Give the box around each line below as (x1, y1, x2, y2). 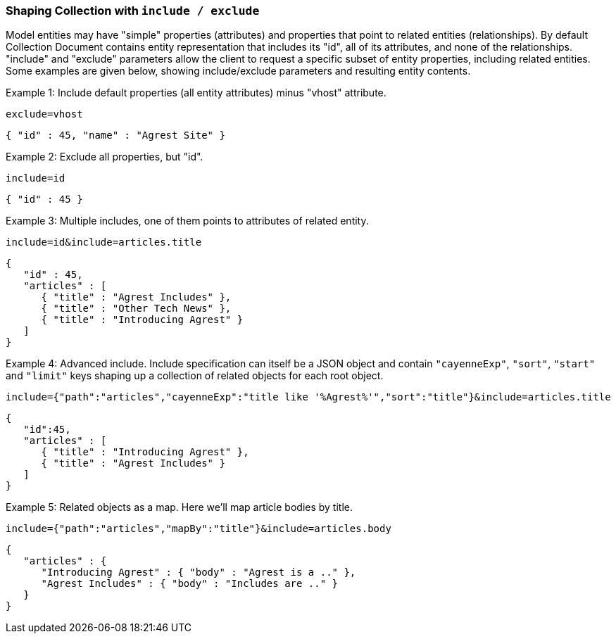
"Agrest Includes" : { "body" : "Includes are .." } (41, 578, 339, 590)
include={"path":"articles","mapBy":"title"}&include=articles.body (6, 523, 391, 535)
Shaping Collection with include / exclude (6, 4, 260, 18)
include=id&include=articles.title (6, 236, 202, 248)
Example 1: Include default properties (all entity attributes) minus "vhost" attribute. (6, 87, 386, 99)
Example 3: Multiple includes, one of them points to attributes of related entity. (6, 215, 369, 227)
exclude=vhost (6, 108, 83, 120)
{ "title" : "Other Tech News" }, (41, 303, 232, 315)
